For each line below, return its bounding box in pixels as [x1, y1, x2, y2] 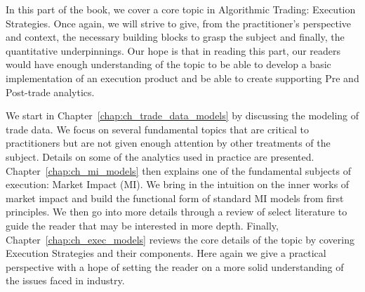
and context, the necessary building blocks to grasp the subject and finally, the [6, 29, 345, 44]
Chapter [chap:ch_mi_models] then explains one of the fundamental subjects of [6, 163, 351, 178]
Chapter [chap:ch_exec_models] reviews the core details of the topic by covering [6, 232, 354, 246]
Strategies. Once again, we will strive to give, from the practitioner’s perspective [6, 15, 352, 30]
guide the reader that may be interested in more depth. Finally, [6, 218, 279, 232]
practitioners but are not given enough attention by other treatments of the [6, 135, 331, 150]
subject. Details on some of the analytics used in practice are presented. [6, 149, 314, 164]
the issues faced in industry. [6, 273, 125, 288]
